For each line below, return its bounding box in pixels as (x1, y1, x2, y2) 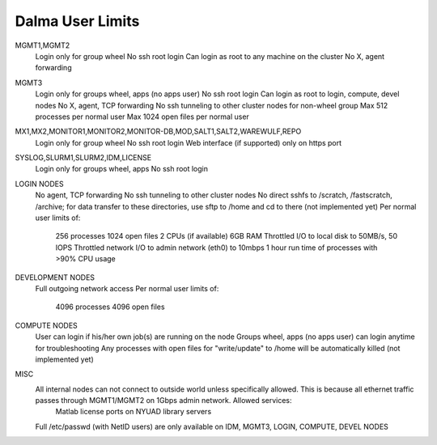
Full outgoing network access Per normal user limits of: (35, 283, 219, 293)
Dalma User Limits (15, 12, 140, 30)
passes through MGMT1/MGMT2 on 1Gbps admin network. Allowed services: (35, 396, 292, 405)
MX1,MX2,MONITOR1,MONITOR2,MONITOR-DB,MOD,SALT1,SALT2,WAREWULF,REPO (15, 126, 302, 137)
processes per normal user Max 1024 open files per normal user (35, 112, 250, 121)
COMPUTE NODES (15, 320, 78, 330)
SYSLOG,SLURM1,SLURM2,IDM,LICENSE (15, 153, 152, 163)
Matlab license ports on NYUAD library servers (55, 407, 212, 417)
